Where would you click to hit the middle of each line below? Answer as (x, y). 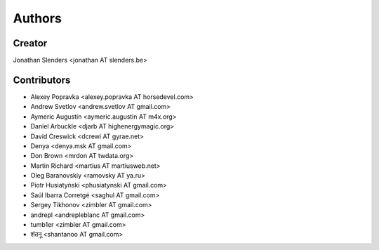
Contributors (42, 80)
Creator (30, 43)
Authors (38, 18)
